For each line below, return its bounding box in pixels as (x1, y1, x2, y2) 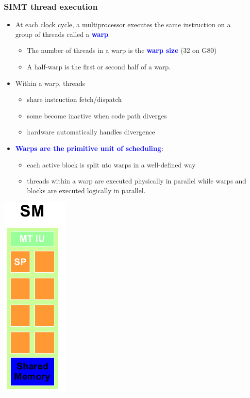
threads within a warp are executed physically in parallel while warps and (27, 176, 247, 186)
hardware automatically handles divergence (27, 127, 155, 137)
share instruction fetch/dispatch (27, 94, 122, 104)
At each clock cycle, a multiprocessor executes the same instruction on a (15, 19, 231, 30)
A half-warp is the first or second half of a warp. (27, 62, 171, 71)
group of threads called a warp (15, 29, 109, 39)
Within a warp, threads (15, 78, 85, 88)
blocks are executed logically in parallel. (27, 185, 146, 195)
